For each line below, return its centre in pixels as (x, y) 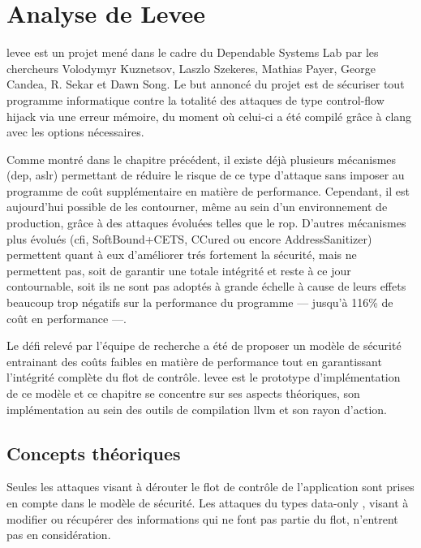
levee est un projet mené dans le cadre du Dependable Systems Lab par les (193, 52)
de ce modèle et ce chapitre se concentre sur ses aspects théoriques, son (183, 393)
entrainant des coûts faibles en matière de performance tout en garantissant (194, 361)
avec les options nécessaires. (75, 132)
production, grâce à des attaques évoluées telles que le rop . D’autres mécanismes (206, 223)
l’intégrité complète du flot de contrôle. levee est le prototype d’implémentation (204, 377)
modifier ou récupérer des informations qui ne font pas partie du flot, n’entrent (202, 518)
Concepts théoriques (94, 453)
